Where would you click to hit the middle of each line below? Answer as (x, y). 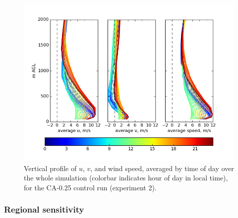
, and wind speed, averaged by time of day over (162, 168)
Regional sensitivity (44, 209)
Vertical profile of (50, 168)
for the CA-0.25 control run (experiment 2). (90, 187)
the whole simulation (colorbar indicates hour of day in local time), (126, 178)
